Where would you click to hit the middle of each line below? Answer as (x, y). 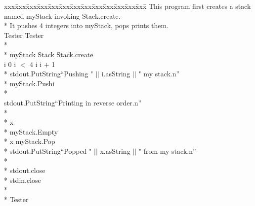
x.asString (115, 151)
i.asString (116, 74)
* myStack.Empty (31, 131)
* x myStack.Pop (30, 141)
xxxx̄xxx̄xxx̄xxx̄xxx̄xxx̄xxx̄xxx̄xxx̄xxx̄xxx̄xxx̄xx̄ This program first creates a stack (127, 6)
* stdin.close (22, 180)
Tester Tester (24, 35)
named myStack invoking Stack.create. (62, 16)
